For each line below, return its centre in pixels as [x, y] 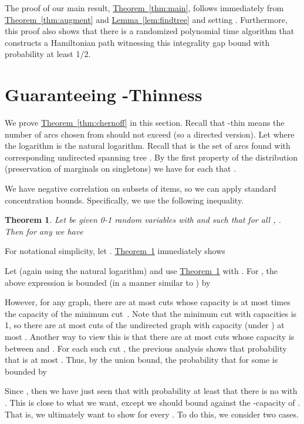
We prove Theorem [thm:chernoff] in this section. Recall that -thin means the [145, 123]
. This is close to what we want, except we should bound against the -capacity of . [153, 402]
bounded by [26, 371]
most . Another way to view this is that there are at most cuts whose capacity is [150, 336]
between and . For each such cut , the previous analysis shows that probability [146, 348]
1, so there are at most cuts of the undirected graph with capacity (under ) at [145, 325]
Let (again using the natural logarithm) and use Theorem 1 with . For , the [141, 271]
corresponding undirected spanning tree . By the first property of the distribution [151, 157]
